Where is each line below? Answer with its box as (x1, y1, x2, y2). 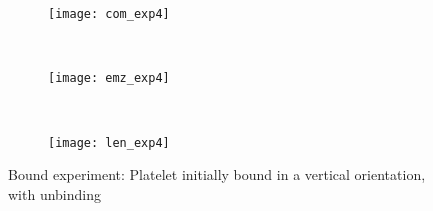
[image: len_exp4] (48, 135, 170, 150)
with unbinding (8, 183, 101, 204)
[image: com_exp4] (48, 7, 170, 21)
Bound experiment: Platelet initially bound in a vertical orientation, (8, 164, 426, 185)
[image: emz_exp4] (48, 71, 170, 86)
